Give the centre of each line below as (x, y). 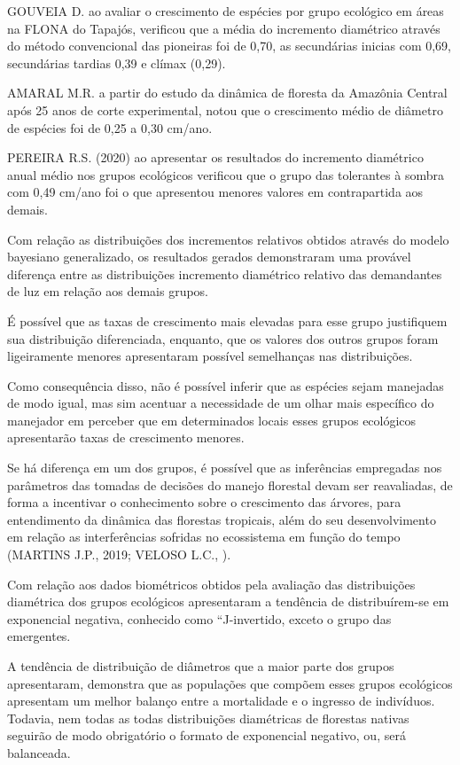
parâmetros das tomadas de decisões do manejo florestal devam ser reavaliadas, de (230, 484)
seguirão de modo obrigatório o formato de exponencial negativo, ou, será (207, 735)
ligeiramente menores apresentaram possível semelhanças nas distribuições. (210, 356)
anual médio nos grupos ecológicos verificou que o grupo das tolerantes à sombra (226, 174)
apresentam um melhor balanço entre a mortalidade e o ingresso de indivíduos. (221, 701)
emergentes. (39, 636)
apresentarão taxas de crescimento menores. (126, 437)
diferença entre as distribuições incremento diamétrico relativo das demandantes (225, 273)
